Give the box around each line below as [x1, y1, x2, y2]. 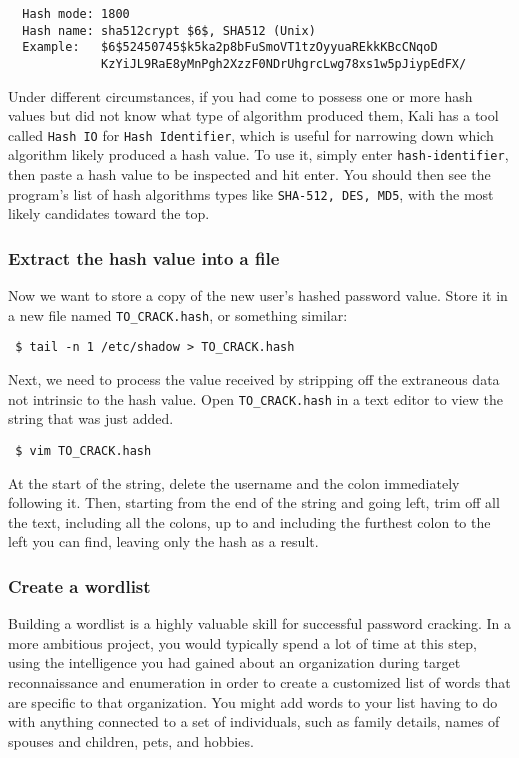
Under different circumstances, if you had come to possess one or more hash [8, 85, 473, 106]
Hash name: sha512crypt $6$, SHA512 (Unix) [22, 23, 316, 38]
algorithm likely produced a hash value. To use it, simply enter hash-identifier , [8, 144, 509, 165]
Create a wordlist [8, 573, 151, 598]
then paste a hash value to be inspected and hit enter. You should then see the [8, 164, 491, 185]
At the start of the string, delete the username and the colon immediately [8, 472, 460, 493]
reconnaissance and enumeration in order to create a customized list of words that [8, 671, 511, 692]
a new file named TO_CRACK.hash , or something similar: [8, 304, 348, 325]
